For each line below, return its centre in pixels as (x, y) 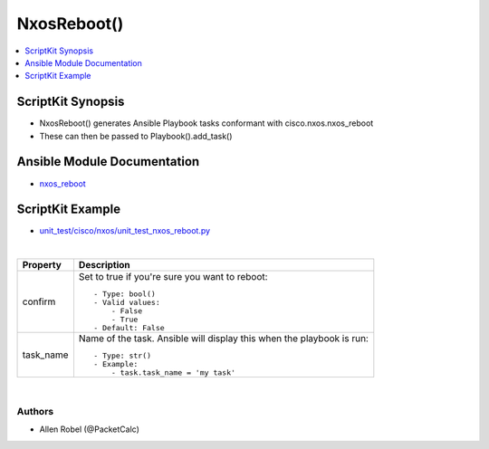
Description (104, 265)
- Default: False (129, 328)
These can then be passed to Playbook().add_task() (136, 136)
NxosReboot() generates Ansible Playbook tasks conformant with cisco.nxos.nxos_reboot (206, 123)
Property (42, 265)
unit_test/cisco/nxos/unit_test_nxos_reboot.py (125, 231)
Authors (35, 411)
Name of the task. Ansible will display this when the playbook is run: (223, 339)
